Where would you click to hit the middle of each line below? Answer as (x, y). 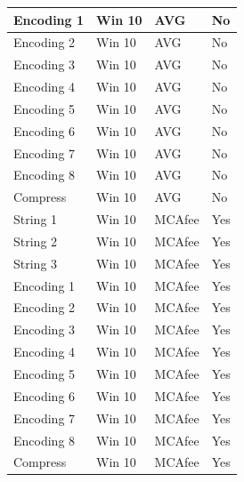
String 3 (36, 263)
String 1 (36, 219)
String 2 (36, 241)
